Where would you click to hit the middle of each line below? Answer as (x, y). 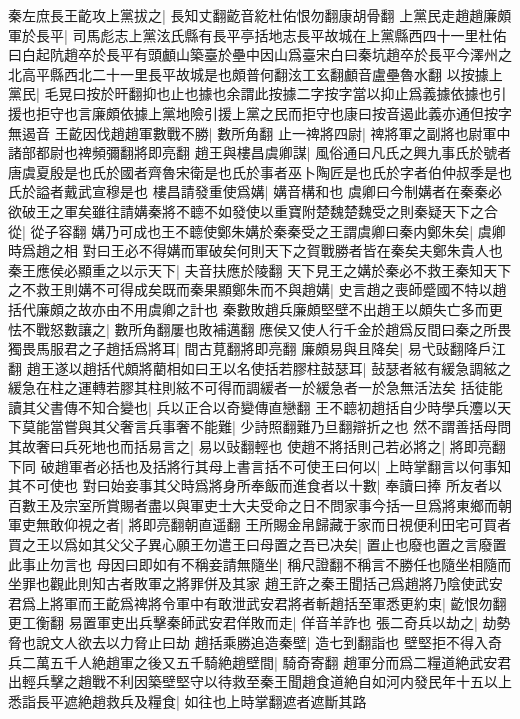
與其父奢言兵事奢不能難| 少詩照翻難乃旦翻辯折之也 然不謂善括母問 (294, 426)
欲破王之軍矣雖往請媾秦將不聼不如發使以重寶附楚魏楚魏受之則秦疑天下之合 (253, 210)
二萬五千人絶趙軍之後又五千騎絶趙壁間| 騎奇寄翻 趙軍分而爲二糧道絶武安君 (266, 661)
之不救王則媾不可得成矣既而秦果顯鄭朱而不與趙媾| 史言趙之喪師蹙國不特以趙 (257, 289)
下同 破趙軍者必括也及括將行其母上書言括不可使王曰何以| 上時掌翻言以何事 (253, 465)
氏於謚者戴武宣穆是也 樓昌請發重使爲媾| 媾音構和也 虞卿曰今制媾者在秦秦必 (255, 191)
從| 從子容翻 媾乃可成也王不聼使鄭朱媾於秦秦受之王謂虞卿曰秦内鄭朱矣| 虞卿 (257, 230)
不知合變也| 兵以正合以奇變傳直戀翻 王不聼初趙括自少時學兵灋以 (287, 406)
